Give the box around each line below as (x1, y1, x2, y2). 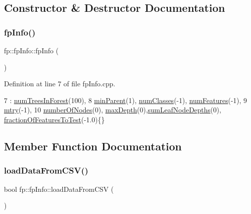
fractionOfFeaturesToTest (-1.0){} (4, 114, 105, 124)
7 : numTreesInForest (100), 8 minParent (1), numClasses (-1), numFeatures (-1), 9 (4, 95, 247, 105)
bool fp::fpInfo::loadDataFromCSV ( (4, 183, 114, 194)
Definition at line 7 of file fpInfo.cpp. (4, 78, 115, 89)
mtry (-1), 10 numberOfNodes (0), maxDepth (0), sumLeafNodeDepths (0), (4, 105, 221, 115)
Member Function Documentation (4, 138, 182, 153)
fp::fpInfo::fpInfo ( (4, 45, 59, 55)
